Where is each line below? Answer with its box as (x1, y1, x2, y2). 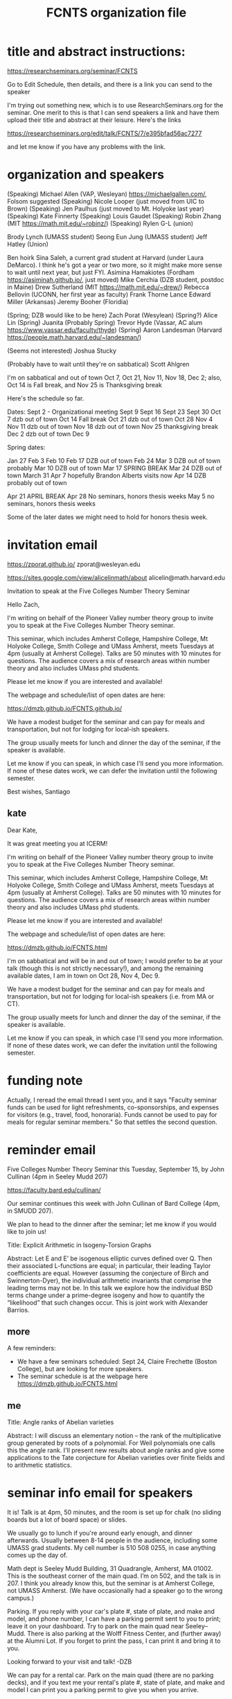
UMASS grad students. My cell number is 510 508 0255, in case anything (7, 1544, 216, 1552)
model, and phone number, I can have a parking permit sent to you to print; (7, 1614, 222, 1623)
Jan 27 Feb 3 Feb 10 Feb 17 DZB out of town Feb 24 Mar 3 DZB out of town (7, 456, 221, 465)
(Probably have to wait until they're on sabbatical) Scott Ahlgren (7, 360, 190, 368)
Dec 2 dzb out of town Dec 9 (7, 430, 90, 438)
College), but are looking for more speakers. (17, 1365, 143, 1373)
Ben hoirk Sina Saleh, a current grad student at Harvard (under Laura (7, 253, 204, 261)
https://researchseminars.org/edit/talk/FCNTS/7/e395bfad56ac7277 (7, 129, 202, 137)
